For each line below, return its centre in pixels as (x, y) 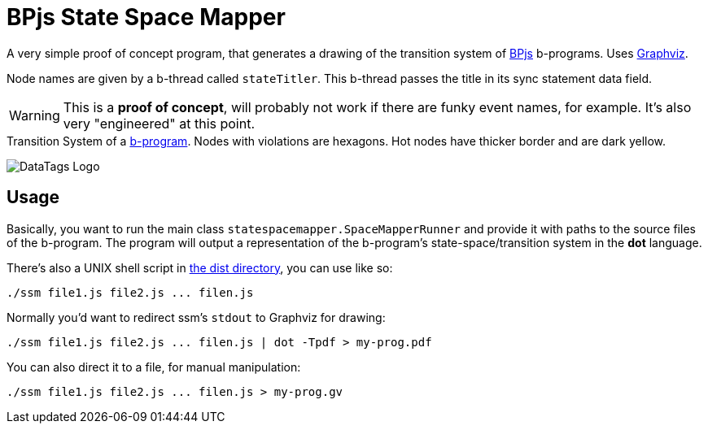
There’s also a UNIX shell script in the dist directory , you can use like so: (200, 267)
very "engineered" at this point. (159, 123)
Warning (35, 115)
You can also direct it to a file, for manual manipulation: (154, 367)
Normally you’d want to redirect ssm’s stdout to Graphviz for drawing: (196, 317)
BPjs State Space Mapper (146, 17)
